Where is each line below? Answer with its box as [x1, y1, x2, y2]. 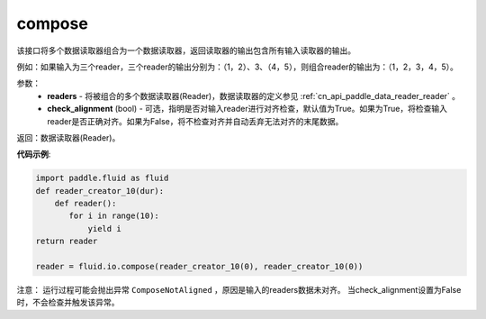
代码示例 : [16, 149, 51, 159]
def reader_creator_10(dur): [35, 186, 165, 196]
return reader [35, 236, 98, 247]
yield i [87, 223, 121, 233]
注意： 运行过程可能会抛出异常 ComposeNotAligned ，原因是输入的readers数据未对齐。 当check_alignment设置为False [16, 284, 462, 295]
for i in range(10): [68, 211, 159, 221]
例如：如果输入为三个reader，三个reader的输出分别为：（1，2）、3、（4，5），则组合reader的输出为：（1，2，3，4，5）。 [16, 61, 459, 72]
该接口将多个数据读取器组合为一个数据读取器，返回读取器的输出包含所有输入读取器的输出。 [16, 45, 355, 56]
